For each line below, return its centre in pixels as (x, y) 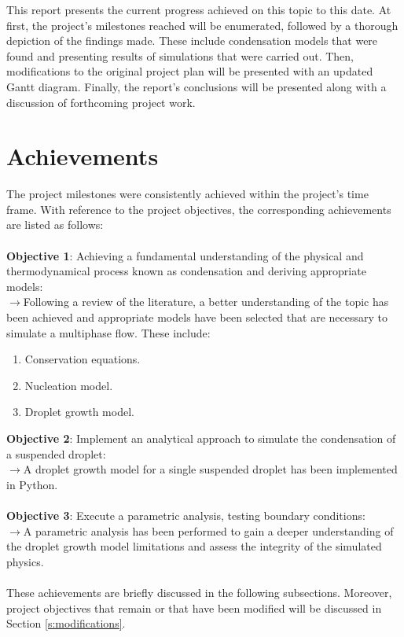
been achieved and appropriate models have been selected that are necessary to (197, 317)
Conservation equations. (83, 359)
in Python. (32, 484)
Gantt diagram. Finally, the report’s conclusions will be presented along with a (196, 86)
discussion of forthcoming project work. (101, 102)
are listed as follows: (55, 225)
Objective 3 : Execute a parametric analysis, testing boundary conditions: (186, 515)
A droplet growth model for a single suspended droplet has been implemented (210, 469)
